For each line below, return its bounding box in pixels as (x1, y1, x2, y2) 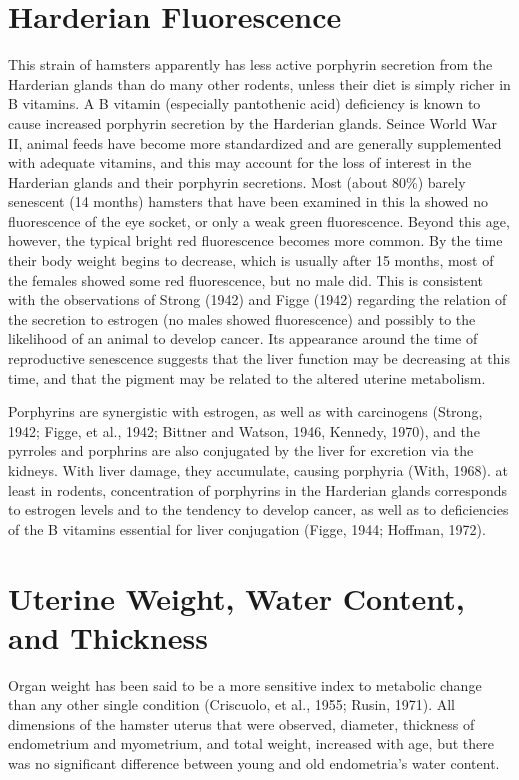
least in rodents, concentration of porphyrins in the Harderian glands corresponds (8, 479, 507, 500)
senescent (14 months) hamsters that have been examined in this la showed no (8, 191, 489, 212)
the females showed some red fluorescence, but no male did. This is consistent (8, 269, 484, 290)
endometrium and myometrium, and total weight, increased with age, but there (8, 733, 494, 754)
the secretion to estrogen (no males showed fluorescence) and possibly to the (8, 308, 476, 329)
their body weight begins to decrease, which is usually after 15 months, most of (8, 250, 494, 271)
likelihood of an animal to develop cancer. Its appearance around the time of (8, 328, 478, 349)
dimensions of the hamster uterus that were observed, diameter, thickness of (8, 713, 475, 734)
